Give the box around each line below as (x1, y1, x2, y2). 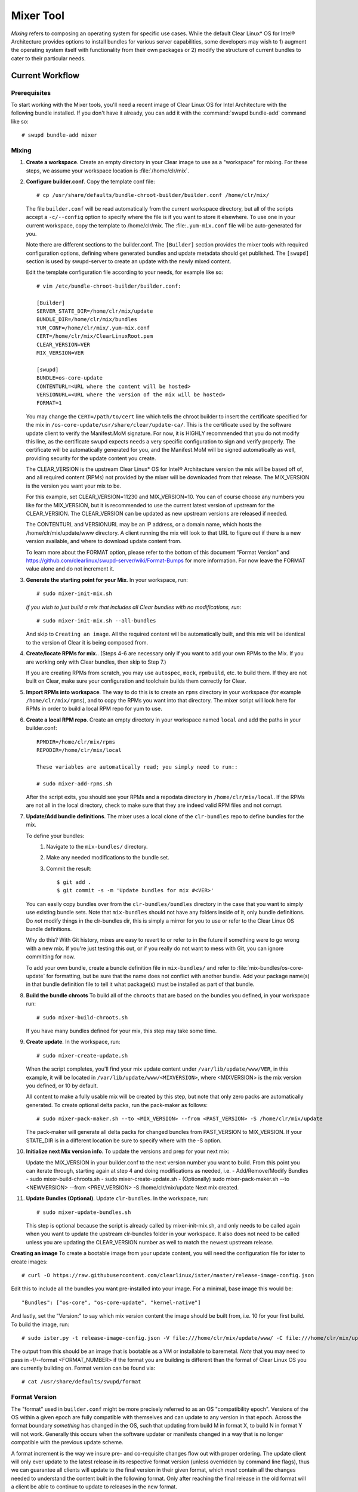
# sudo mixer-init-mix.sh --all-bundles (36, 617, 156, 624)
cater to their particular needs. (11, 54, 86, 62)
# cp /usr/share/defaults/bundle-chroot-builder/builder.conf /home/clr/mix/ (36, 192, 270, 199)
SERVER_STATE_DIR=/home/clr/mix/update (36, 308, 153, 315)
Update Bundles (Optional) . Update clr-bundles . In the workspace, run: (26, 1195, 209, 1202)
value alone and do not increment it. (26, 565, 115, 572)
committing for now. (26, 953, 75, 960)
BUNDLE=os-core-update (36, 375, 103, 381)
